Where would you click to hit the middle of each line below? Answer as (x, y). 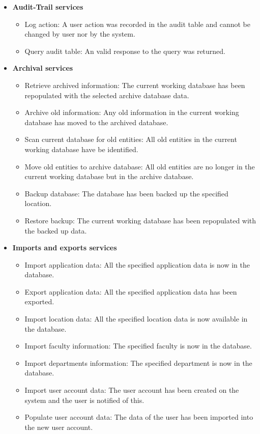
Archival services (43, 68)
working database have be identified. (81, 149)
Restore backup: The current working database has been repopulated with (140, 220)
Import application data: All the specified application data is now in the (137, 264)
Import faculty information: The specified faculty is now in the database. (138, 346)
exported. (39, 301)
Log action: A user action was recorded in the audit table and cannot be (137, 24)
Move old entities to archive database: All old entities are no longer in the (140, 166)
